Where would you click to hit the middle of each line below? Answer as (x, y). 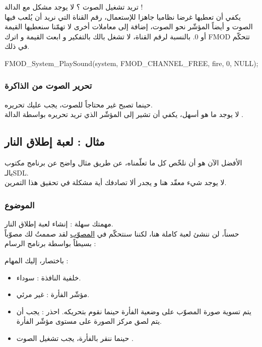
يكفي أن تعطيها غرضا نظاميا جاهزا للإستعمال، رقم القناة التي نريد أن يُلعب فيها (123, 16)
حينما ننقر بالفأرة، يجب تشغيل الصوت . (75, 338)
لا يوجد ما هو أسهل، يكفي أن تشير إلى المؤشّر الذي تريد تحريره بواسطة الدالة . (124, 114)
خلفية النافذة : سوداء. (49, 277)
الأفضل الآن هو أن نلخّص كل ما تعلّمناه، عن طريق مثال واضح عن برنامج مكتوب (123, 163)
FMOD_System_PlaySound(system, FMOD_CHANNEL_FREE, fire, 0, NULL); (132, 63)
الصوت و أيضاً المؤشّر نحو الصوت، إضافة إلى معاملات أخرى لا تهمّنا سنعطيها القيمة (129, 26)
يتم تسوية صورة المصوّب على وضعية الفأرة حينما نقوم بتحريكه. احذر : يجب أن (134, 311)
